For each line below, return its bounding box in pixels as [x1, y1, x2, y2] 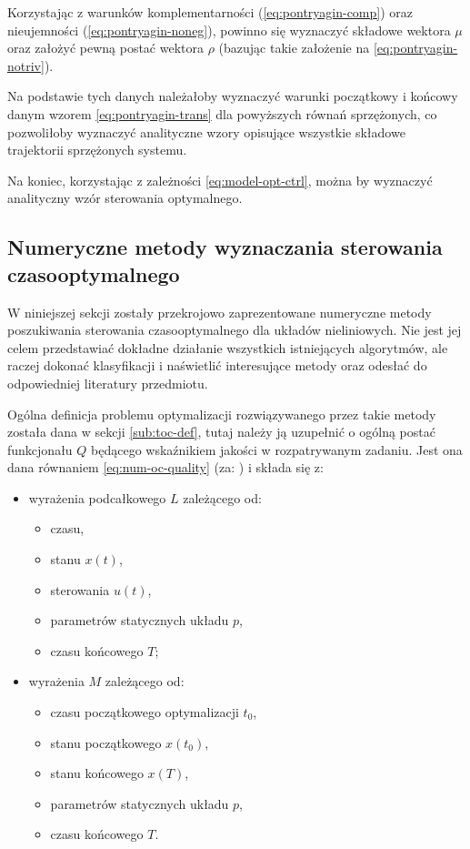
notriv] [7, 56, 45, 75]
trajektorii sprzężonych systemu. [7, 140, 187, 159]
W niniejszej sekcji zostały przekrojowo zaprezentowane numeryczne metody [7, 302, 432, 321]
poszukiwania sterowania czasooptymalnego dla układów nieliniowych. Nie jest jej [7, 320, 462, 339]
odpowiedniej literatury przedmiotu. [7, 373, 208, 392]
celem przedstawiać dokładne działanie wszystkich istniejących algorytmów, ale [7, 338, 448, 357]
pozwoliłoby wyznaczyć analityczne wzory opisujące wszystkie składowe [7, 122, 405, 141]
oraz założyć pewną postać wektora [7, 38, 204, 57]
